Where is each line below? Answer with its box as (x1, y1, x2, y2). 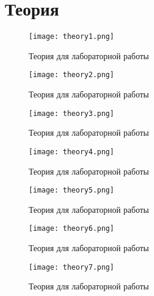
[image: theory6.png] (29, 224, 115, 233)
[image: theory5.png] (29, 186, 115, 195)
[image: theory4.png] (29, 147, 115, 156)
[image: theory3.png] (29, 109, 115, 118)
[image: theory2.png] (29, 71, 115, 80)
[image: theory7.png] (29, 263, 115, 271)
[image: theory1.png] (29, 32, 115, 41)
